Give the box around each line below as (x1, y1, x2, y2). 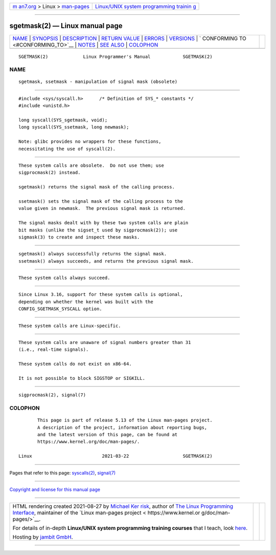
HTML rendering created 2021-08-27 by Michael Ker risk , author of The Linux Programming (12, 503, 234, 510)
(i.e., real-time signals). (18, 347, 89, 353)
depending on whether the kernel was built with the (18, 298, 153, 305)
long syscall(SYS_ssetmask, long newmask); (18, 124, 129, 130)
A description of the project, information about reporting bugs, (37, 424, 208, 430)
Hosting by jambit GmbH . (12, 533, 74, 541)
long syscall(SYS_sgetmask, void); (18, 117, 108, 123)
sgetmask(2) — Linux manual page (9, 22, 123, 30)
